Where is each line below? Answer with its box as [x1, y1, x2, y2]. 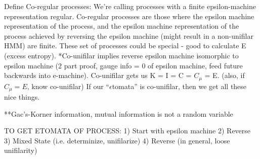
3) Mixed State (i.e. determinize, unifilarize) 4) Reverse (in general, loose [4, 135, 230, 145]
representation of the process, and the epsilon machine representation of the [4, 21, 239, 31]
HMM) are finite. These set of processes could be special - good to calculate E [4, 40, 246, 51]
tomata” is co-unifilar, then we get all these [112, 81, 247, 91]
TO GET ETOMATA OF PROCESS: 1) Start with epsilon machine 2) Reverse [4, 125, 251, 136]
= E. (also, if [204, 70, 245, 81]
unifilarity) [4, 145, 37, 155]
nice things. [4, 92, 40, 102]
